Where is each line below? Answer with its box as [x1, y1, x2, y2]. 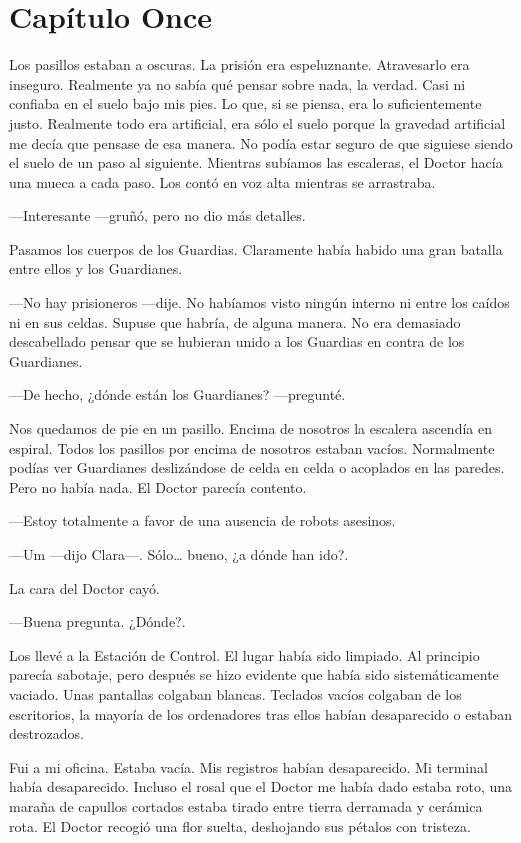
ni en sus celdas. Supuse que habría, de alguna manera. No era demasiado [9, 311, 461, 332]
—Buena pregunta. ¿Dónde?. [9, 611, 186, 632]
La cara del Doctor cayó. [9, 577, 160, 598]
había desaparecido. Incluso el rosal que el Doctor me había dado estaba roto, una [9, 776, 513, 797]
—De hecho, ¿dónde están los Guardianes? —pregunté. [9, 384, 346, 405]
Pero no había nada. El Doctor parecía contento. [9, 476, 307, 497]
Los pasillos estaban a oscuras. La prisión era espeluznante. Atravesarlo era [9, 54, 470, 75]
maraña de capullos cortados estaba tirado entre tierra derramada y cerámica [9, 795, 483, 816]
